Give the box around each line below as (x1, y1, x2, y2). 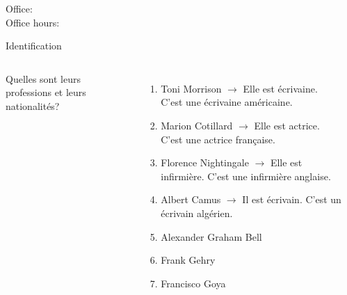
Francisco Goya (161, 276, 226, 290)
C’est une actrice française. (161, 131, 275, 146)
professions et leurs (6, 85, 86, 99)
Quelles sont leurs (6, 71, 81, 86)
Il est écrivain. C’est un (242, 192, 341, 207)
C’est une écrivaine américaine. (161, 95, 293, 109)
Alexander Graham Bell (161, 229, 262, 244)
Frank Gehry (161, 253, 216, 267)
